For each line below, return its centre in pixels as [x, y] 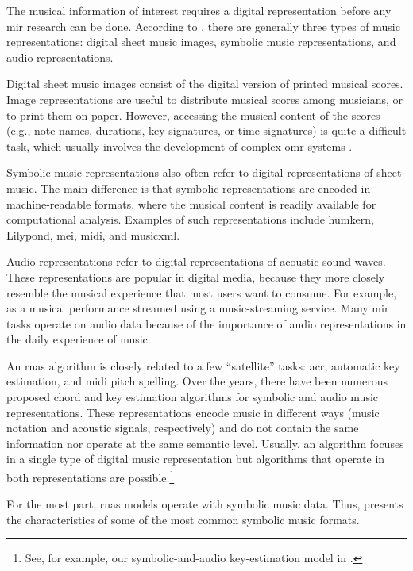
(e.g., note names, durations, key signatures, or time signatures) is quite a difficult [206, 130]
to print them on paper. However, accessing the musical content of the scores [193, 115]
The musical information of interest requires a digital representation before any [199, 10]
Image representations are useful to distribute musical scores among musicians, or [205, 99]
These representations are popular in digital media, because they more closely [196, 276]
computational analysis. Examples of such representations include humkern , [190, 219]
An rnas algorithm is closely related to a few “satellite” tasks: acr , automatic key [203, 365]
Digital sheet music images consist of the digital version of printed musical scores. [205, 84]
